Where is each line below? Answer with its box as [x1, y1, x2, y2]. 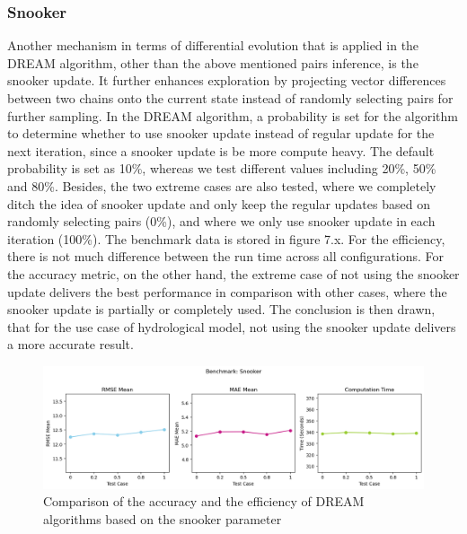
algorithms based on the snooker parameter [43, 509, 282, 528]
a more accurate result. [7, 335, 134, 354]
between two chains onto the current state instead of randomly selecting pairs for [7, 89, 454, 107]
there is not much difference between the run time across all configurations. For [7, 247, 445, 266]
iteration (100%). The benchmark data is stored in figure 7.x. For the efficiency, [7, 229, 445, 248]
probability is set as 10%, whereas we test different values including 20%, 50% [7, 159, 436, 178]
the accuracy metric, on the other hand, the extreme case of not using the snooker [7, 264, 460, 283]
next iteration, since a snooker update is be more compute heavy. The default [7, 141, 435, 160]
